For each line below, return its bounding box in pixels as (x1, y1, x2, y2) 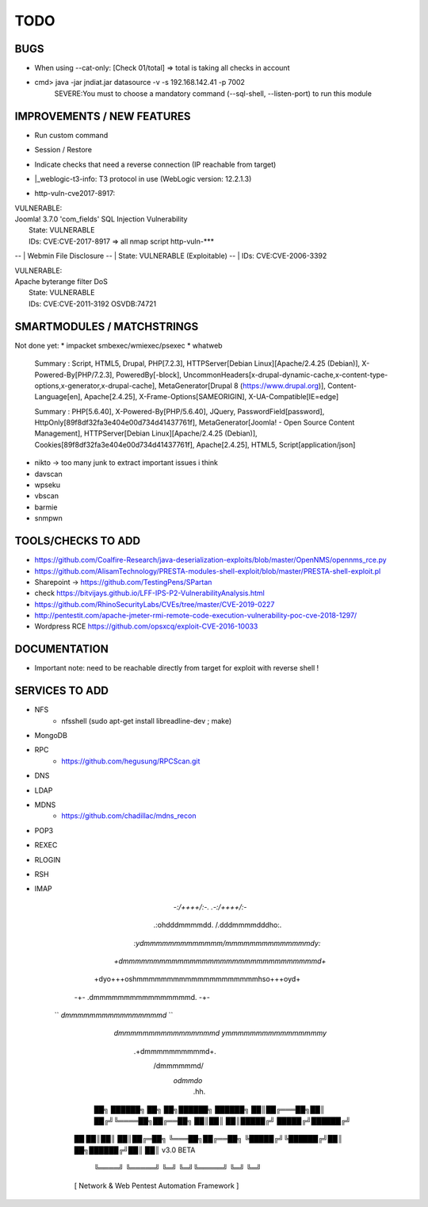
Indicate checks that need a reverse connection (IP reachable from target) (34, 160, 277, 169)
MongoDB (34, 731, 67, 740)
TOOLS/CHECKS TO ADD (14, 534, 141, 548)
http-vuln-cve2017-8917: (34, 189, 116, 198)
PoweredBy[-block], (116, 370, 182, 379)
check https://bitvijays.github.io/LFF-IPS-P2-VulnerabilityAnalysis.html (34, 588, 266, 598)
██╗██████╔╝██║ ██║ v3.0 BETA (74, 1145, 196, 1155)
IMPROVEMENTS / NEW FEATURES (14, 110, 191, 123)
